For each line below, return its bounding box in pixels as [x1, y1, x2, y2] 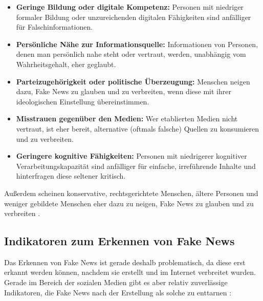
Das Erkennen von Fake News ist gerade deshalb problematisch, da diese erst [4, 256, 246, 267]
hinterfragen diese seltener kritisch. [16, 170, 126, 181]
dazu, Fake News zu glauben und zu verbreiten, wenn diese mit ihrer [16, 86, 231, 97]
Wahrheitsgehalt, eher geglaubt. [16, 58, 116, 69]
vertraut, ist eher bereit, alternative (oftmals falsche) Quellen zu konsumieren [16, 123, 259, 134]
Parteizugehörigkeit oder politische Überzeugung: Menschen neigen [16, 76, 250, 87]
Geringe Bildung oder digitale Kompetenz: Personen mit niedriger [16, 2, 244, 12]
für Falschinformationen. [16, 21, 93, 32]
